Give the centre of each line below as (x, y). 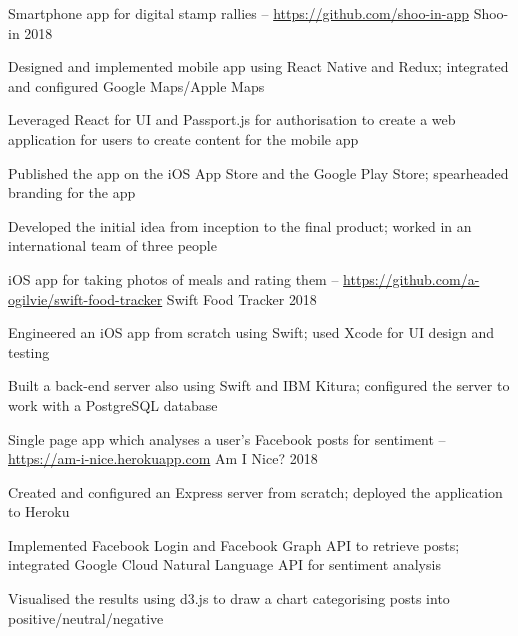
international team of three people (112, 245)
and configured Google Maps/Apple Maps (136, 85)
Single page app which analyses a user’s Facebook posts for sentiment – (227, 438)
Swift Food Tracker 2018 (241, 298)
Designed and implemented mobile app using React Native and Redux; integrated (258, 66)
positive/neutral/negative (86, 617)
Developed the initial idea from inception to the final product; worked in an (240, 225)
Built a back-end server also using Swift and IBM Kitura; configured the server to (259, 385)
